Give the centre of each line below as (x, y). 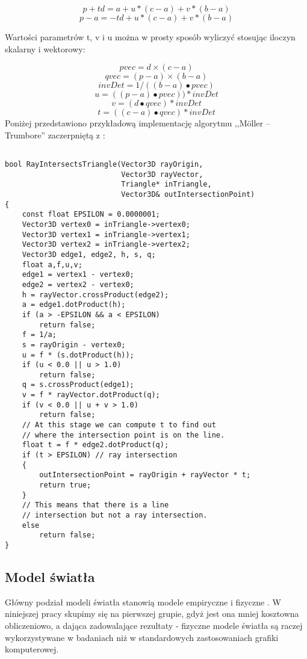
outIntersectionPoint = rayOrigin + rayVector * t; (145, 475)
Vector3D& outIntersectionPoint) (188, 194)
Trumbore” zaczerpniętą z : (55, 135)
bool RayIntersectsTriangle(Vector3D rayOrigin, (104, 165)
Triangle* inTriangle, (166, 184)
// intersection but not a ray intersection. (115, 515)
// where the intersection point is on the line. (123, 435)
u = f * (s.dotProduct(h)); (78, 355)
